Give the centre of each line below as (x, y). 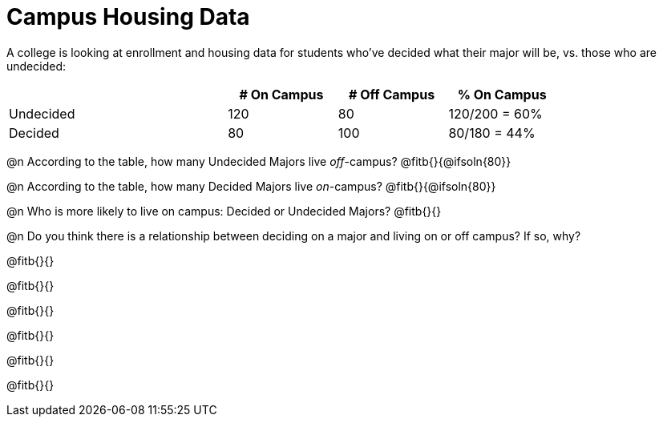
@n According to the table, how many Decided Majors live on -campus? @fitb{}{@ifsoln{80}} (251, 186)
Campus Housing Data (128, 17)
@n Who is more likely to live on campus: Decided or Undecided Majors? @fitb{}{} (224, 211)
